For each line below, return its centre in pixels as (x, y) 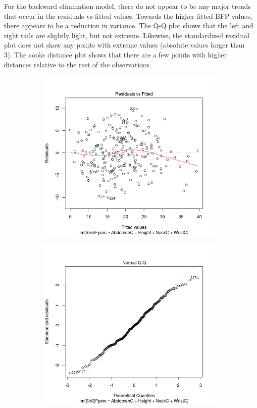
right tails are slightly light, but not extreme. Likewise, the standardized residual (127, 35)
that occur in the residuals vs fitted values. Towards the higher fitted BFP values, (128, 16)
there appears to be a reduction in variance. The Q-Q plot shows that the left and (129, 25)
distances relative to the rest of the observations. (78, 64)
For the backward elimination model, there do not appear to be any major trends (128, 6)
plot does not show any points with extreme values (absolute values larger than (124, 45)
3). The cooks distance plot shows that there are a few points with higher (116, 54)
